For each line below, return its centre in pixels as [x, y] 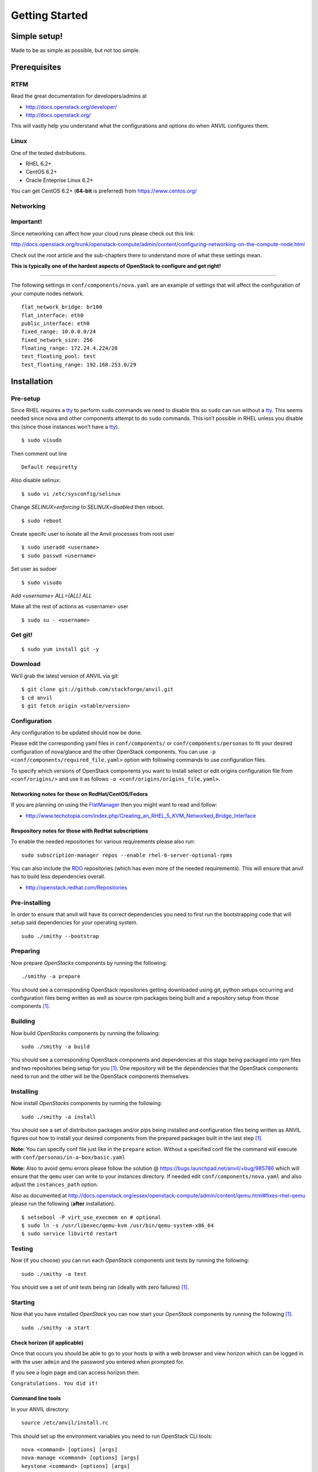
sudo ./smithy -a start [56, 1327]
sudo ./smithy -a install [59, 1117]
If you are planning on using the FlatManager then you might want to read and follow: [114, 805]
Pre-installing [31, 903]
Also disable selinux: [36, 480]
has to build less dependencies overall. [58, 877]
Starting [23, 1302]
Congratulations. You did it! [54, 1383]
